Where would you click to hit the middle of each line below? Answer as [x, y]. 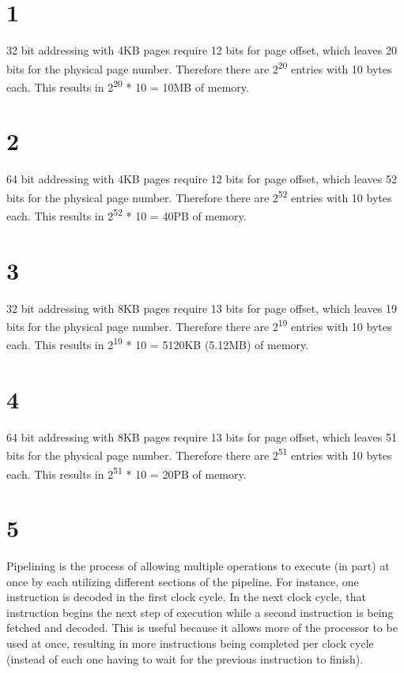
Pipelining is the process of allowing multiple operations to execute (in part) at [198, 566]
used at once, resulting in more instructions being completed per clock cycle [190, 643]
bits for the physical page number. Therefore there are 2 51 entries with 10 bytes [199, 454]
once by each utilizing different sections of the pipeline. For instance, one [183, 581]
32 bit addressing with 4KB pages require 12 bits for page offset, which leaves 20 [202, 50]
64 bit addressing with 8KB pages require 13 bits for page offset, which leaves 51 [202, 436]
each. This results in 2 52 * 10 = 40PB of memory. [126, 214]
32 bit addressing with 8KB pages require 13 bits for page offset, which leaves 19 [202, 308]
